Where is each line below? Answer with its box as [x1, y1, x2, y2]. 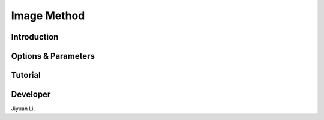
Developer [11, 89, 51, 100]
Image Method [11, 9, 85, 22]
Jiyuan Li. [11, 105, 35, 112]
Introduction [11, 32, 59, 42]
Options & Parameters [11, 51, 95, 61]
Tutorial [11, 70, 41, 80]
